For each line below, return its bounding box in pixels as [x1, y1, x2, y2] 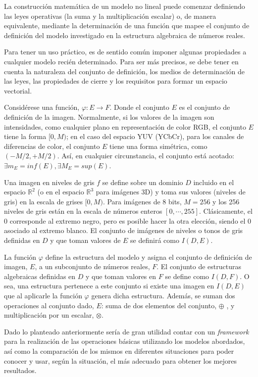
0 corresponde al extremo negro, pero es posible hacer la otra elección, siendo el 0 [4, 215, 252, 226]
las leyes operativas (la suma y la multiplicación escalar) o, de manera [4, 10, 216, 21]
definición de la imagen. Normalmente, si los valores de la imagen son [4, 111, 214, 122]
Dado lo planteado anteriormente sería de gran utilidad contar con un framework [4, 326, 249, 336]
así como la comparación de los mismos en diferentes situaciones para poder [4, 346, 234, 356]
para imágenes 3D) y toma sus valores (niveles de [96, 187, 246, 197]
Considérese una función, [4, 102, 80, 112]
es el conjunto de [179, 102, 230, 112]
